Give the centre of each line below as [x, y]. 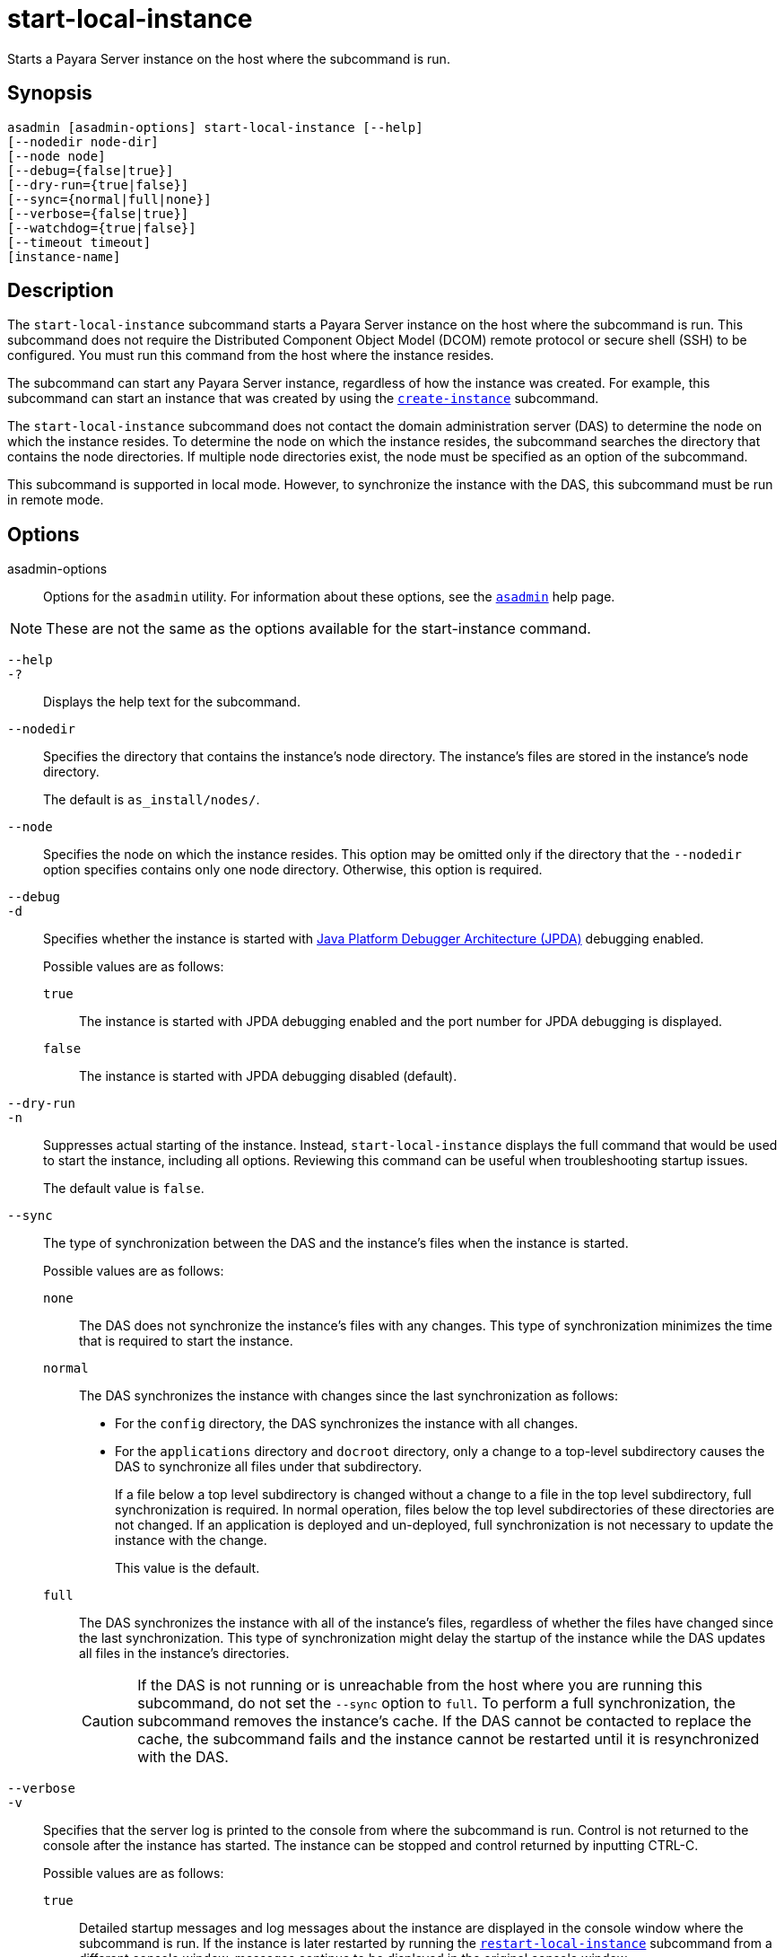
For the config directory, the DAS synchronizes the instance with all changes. [347, 1424]
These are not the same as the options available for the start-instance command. [318, 629]
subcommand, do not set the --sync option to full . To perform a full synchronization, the [436, 1703]
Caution [108, 1721]
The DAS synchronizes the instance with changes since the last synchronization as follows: [349, 1396]
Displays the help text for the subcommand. [172, 702]
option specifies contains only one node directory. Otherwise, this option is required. [293, 870]
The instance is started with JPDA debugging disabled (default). [268, 1076]
